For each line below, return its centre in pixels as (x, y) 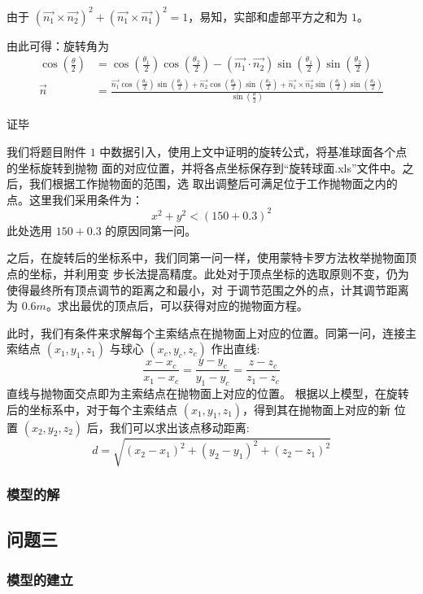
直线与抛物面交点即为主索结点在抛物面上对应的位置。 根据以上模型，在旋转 (208, 393)
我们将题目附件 (46, 151)
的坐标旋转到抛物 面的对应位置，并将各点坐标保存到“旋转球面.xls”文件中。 (205, 167)
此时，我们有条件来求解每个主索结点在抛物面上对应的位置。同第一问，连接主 (211, 332)
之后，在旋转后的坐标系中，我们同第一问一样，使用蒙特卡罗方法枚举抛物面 (206, 258)
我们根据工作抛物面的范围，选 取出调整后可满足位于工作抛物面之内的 (213, 183)
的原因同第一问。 (151, 230)
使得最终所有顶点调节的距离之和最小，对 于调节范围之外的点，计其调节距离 (208, 289)
